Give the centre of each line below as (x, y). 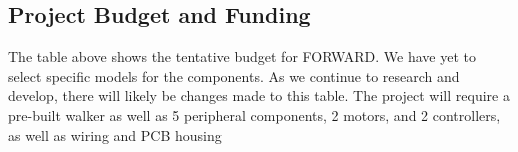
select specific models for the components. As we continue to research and (234, 75)
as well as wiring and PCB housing (115, 134)
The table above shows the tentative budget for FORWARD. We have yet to (242, 56)
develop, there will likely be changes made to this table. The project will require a (259, 95)
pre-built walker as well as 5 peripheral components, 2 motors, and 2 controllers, (254, 114)
